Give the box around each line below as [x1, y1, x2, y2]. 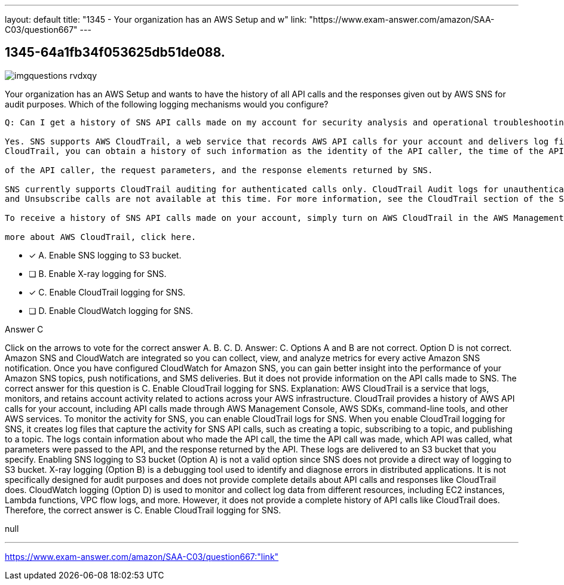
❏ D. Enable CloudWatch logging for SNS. [29, 305, 194, 316]
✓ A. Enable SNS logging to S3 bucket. [29, 250, 182, 260]
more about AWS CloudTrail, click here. [5, 232, 197, 242]
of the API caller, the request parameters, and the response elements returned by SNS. [5, 165, 433, 175]
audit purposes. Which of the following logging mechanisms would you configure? [5, 98, 329, 109]
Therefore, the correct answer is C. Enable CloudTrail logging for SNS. [5, 504, 281, 515]
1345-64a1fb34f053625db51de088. [5, 45, 225, 60]
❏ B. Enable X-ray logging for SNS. [29, 268, 167, 279]
